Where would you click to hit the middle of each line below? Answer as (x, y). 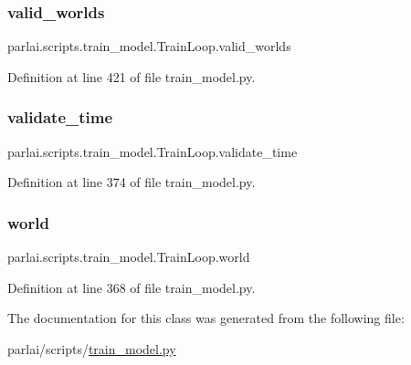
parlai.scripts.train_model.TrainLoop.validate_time (153, 151)
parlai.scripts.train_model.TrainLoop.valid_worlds (149, 46)
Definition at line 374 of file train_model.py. (132, 182)
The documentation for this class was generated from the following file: (206, 318)
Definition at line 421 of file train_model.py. (132, 76)
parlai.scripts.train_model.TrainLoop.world (129, 257)
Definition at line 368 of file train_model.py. (132, 287)
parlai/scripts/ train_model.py (92, 348)
